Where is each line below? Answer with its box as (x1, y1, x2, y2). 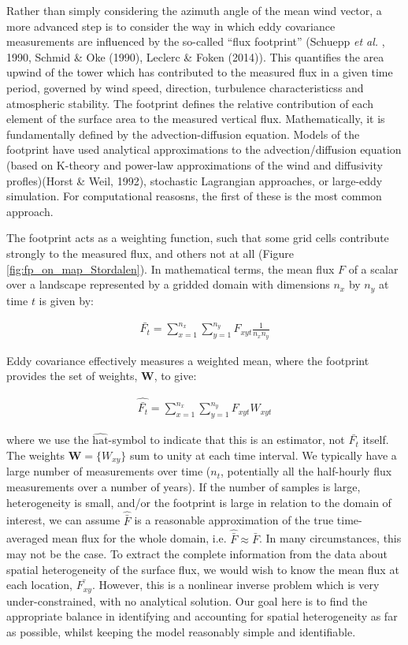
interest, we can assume (6, 512, 121, 528)
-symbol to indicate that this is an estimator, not (108, 431, 345, 448)
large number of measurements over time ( (6, 463, 211, 479)
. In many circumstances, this (258, 530, 402, 546)
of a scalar (348, 260, 399, 277)
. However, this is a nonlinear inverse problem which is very (91, 576, 380, 593)
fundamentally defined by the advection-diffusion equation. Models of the (6, 125, 360, 142)
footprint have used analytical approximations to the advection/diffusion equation (6, 141, 402, 158)
